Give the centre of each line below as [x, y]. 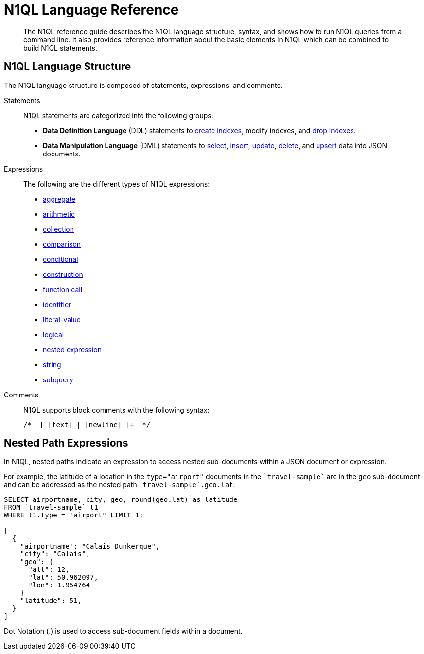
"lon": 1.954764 [59, 585]
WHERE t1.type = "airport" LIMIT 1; [74, 515]
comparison [62, 244]
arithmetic [59, 214]
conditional [61, 259]
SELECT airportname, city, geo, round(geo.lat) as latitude [121, 500]
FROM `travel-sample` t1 [51, 508]
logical [53, 334]
